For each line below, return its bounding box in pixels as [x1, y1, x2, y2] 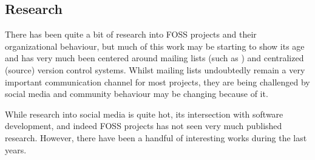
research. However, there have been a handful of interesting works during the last [5, 131, 307, 144]
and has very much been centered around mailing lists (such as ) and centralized [5, 52, 304, 64]
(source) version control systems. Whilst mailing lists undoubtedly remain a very [5, 63, 305, 76]
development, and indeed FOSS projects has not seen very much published [5, 119, 282, 132]
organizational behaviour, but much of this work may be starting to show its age [5, 39, 305, 52]
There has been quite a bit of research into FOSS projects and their [5, 28, 257, 41]
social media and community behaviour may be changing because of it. [5, 87, 268, 100]
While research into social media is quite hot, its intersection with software [5, 107, 283, 120]
